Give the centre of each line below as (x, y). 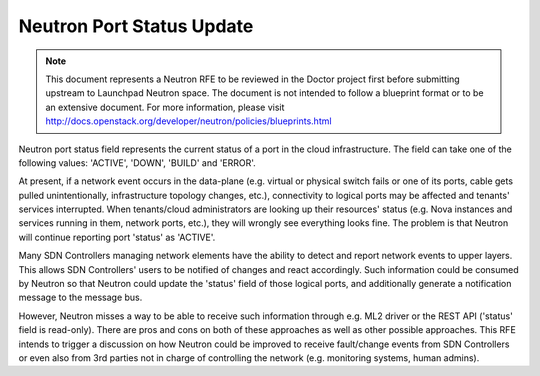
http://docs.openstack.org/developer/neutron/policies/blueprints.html (188, 121)
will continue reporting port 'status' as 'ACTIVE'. (117, 237)
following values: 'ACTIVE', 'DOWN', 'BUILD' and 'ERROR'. (137, 162)
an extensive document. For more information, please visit (165, 107)
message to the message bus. (80, 297)
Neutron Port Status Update (136, 26)
